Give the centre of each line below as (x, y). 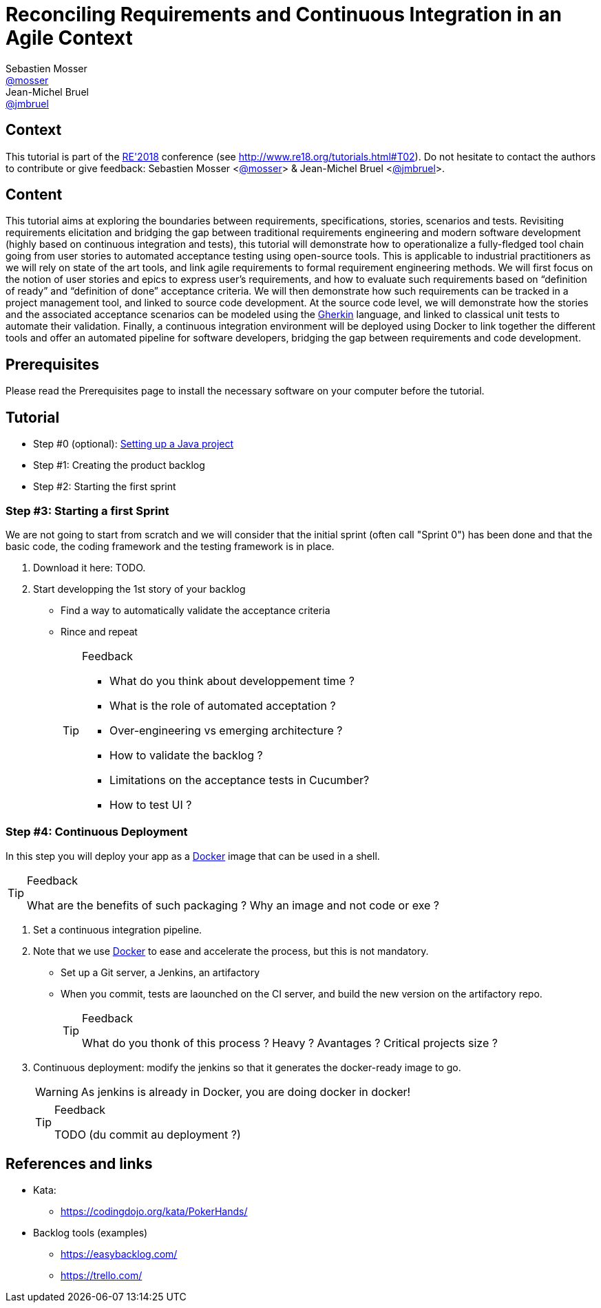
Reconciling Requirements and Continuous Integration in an (284, 14)
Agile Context (69, 38)
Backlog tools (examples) (91, 1233)
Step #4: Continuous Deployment (97, 832)
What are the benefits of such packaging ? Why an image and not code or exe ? (233, 905)
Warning (57, 1091)
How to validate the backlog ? (186, 755)
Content (34, 195)
